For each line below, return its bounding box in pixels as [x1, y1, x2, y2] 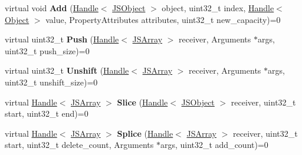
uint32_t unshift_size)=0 [5, 75, 98, 88]
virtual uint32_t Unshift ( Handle [5, 64, 129, 77]
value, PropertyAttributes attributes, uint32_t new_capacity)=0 [45, 13, 281, 25]
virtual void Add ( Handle [5, 2, 99, 14]
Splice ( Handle [117, 127, 173, 139]
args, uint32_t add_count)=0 [160, 138, 268, 151]
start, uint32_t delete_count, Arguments [5, 138, 154, 151]
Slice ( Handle [117, 95, 168, 108]
